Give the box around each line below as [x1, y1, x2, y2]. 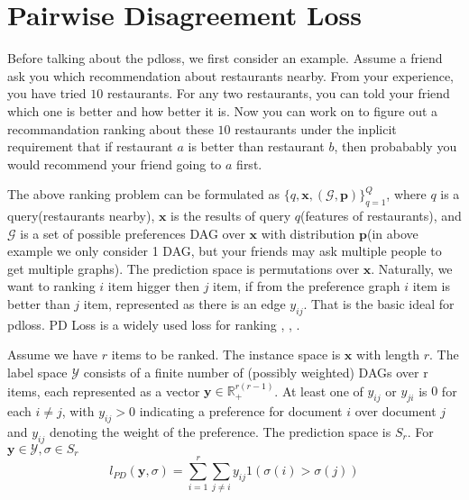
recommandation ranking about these [7, 119, 214, 138]
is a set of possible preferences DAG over [20, 223, 245, 242]
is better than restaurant [188, 137, 325, 156]
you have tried [7, 84, 87, 103]
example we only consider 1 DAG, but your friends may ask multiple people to [7, 241, 442, 260]
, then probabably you [334, 137, 457, 156]
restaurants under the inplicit [234, 119, 397, 138]
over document [354, 402, 437, 421]
